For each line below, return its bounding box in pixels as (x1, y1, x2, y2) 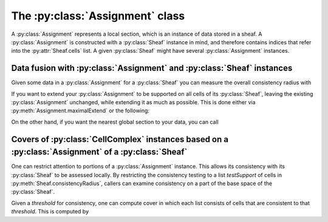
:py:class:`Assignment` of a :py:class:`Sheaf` (11, 147, 188, 157)
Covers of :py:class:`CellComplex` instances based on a (11, 134, 229, 144)
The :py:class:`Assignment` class (11, 9, 185, 22)
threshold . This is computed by (11, 208, 89, 215)
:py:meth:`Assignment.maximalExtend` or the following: (11, 107, 150, 115)
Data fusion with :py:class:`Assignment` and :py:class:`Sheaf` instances (11, 63, 293, 73)
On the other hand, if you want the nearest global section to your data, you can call (11, 118, 219, 126)
